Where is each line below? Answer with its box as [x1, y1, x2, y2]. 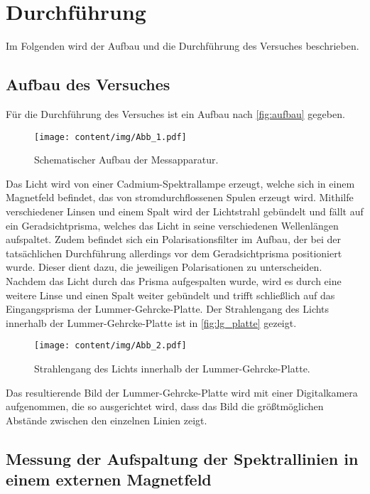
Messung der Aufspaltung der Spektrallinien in [6, 447, 359, 469]
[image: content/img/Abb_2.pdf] [34, 340, 187, 351]
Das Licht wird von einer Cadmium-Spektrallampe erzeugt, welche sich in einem [6, 176, 355, 190]
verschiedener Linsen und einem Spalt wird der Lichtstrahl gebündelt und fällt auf [6, 203, 364, 218]
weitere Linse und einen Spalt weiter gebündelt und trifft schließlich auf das [6, 287, 335, 302]
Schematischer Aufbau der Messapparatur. [34, 152, 219, 167]
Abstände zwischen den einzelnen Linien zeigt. [6, 412, 207, 427]
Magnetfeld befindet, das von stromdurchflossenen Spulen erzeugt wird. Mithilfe [6, 190, 354, 205]
